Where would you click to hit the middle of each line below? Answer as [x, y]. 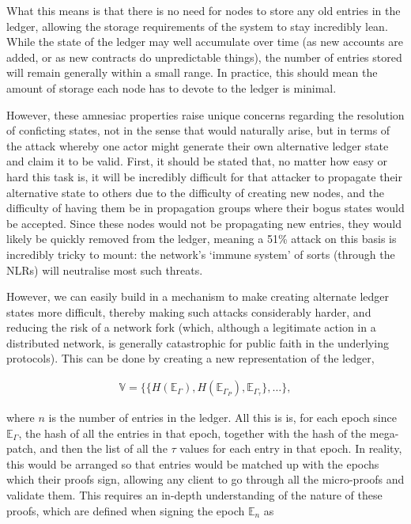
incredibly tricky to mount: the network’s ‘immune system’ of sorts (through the [201, 254]
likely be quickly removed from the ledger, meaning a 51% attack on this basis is [202, 239]
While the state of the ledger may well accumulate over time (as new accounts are [205, 42]
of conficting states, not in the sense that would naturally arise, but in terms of [198, 130]
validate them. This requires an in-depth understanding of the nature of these [194, 495]
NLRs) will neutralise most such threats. [105, 270]
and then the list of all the [104, 448]
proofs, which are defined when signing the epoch [126, 510]
